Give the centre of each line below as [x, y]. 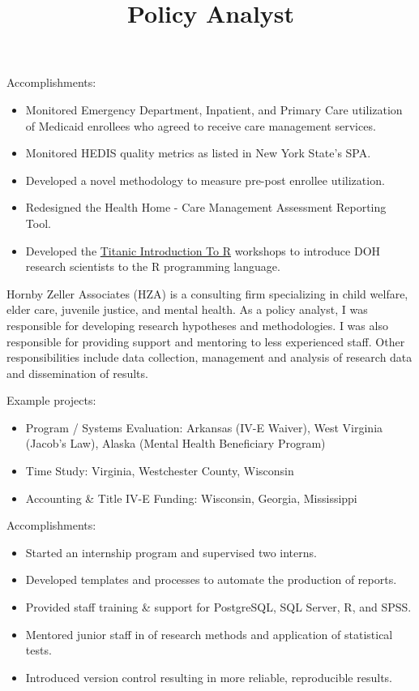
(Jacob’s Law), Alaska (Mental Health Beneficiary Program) [175, 443]
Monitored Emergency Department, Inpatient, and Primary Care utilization [214, 109]
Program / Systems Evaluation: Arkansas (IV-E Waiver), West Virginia [204, 427]
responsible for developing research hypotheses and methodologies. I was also [197, 325]
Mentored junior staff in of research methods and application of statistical [209, 634]
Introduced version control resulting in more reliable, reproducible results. [209, 677]
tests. [38, 650]
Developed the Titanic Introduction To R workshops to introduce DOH [203, 250]
